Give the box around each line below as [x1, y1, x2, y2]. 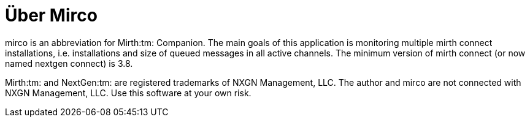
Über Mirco [5, 5, 98, 26]
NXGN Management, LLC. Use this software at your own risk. [5, 87, 252, 98]
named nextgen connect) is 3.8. [5, 58, 133, 69]
